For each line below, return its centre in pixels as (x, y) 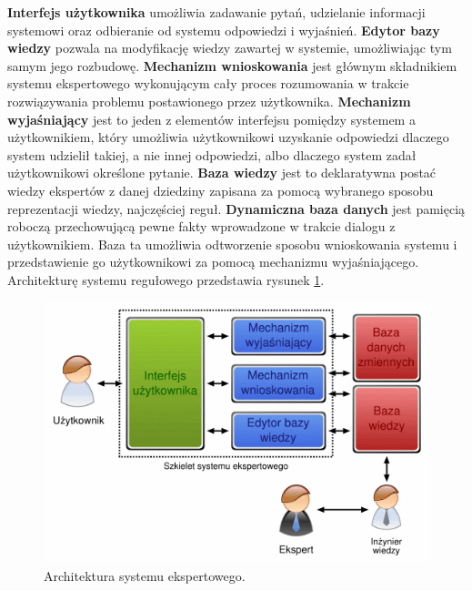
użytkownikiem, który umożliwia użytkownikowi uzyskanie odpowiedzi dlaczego (228, 137)
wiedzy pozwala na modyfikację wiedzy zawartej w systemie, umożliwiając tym (230, 48)
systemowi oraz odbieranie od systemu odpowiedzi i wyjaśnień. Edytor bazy (224, 30)
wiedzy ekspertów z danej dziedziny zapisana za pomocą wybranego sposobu (221, 190)
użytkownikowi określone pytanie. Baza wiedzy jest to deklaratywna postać (222, 173)
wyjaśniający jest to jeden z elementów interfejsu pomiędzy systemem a (211, 119)
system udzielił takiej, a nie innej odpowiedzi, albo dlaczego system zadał (212, 154)
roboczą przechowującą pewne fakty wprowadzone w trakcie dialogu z (201, 226)
